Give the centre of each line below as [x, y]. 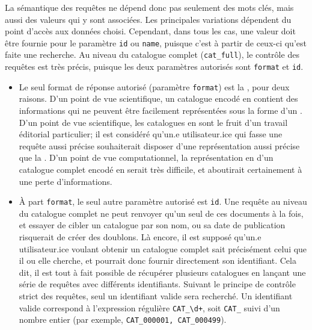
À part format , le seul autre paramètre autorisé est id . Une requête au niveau [163, 201]
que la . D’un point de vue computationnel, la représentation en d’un [146, 157]
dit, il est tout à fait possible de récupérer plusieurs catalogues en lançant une [162, 272]
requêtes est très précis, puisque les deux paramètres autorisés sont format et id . [154, 67]
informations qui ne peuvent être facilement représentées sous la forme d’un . [161, 110]
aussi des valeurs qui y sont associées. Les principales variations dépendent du [148, 19]
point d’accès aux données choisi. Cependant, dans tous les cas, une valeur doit [150, 31]
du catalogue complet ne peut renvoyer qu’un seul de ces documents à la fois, [161, 213]
